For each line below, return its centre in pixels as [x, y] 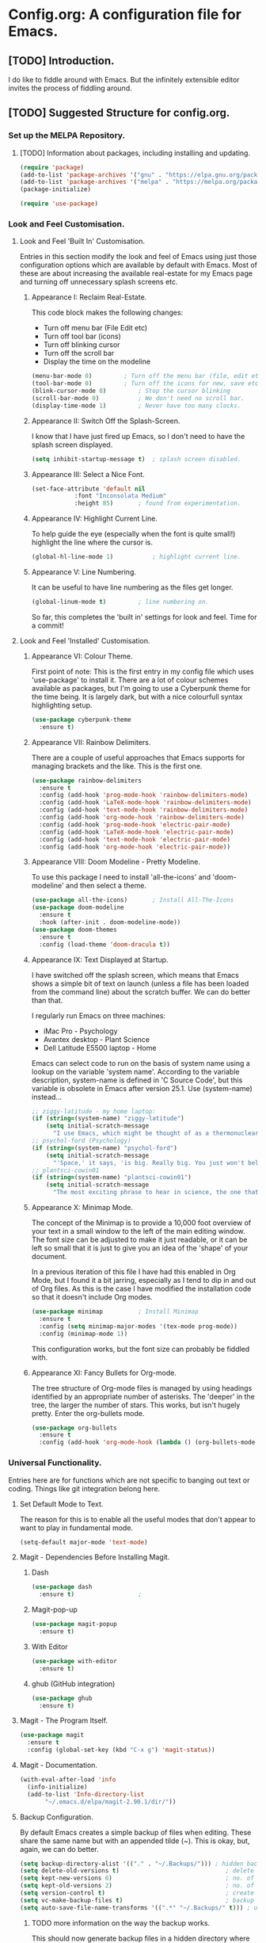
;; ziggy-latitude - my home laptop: [94, 1111]
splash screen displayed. [72, 445]
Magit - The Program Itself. [64, 1720]
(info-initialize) [57, 1787]
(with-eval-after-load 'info [68, 1780]
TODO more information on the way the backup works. [121, 1922]
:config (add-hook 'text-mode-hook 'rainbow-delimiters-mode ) [143, 810]
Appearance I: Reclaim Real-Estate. [89, 297]
